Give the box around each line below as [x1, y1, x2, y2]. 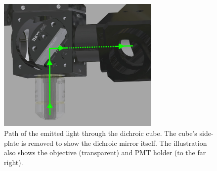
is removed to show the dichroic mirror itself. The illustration [21, 137, 207, 148]
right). [4, 157, 23, 167]
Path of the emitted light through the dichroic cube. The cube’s [4, 128, 197, 138]
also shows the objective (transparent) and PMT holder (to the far [4, 147, 206, 158]
